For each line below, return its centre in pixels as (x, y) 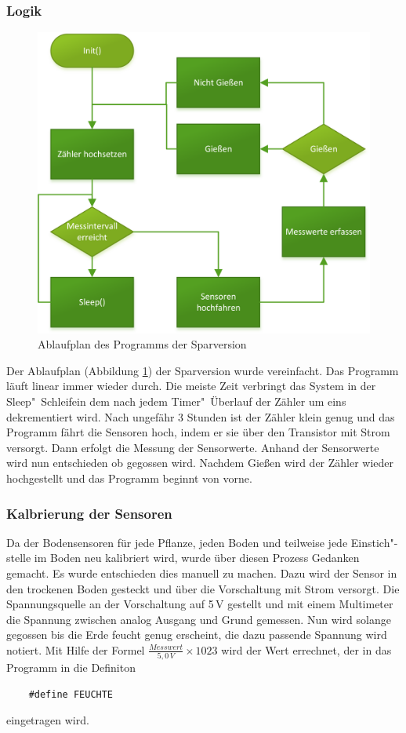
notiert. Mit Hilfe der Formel (76, 649)
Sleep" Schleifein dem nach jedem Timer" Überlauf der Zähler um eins (176, 401)
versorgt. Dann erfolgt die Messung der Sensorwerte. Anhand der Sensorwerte (193, 447)
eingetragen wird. (48, 720)
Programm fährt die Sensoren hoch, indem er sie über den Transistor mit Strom (198, 432)
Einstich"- (374, 542)
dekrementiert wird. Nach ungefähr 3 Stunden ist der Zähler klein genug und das (201, 416)
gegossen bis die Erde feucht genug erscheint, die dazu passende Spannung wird (197, 635)
